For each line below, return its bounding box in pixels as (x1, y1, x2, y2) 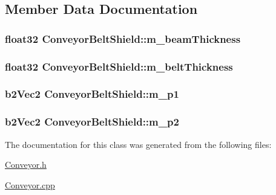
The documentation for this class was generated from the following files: (5, 138, 272, 150)
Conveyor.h (5, 158, 47, 171)
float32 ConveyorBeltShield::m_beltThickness (5, 59, 233, 74)
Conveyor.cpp (5, 178, 55, 191)
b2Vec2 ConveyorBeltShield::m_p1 (5, 86, 179, 101)
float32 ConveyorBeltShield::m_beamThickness (5, 31, 241, 46)
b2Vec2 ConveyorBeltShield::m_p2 (5, 114, 179, 129)
